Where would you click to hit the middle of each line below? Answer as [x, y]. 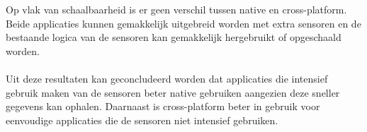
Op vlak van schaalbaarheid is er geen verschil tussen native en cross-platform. [176, 10]
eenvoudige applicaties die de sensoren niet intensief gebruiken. [142, 120]
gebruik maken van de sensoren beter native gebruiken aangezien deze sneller [173, 92]
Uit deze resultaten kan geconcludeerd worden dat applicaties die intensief [167, 79]
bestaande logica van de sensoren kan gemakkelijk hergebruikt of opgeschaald [174, 37]
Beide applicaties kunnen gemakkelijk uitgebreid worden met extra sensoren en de [183, 23]
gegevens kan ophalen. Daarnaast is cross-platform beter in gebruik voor [163, 106]
